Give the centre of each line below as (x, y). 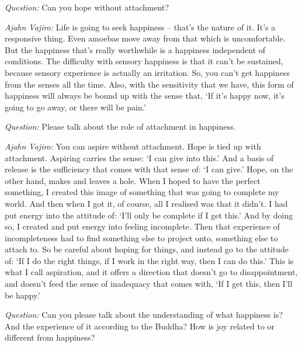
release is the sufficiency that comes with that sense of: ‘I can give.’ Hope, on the (149, 169)
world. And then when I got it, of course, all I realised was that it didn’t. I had (146, 203)
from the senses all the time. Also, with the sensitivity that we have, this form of (149, 84)
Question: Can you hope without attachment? (87, 7)
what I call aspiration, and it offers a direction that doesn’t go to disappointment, (151, 272)
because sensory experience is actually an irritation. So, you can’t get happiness (147, 72)
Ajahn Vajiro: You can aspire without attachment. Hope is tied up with (133, 146)
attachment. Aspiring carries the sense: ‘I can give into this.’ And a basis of (139, 157)
